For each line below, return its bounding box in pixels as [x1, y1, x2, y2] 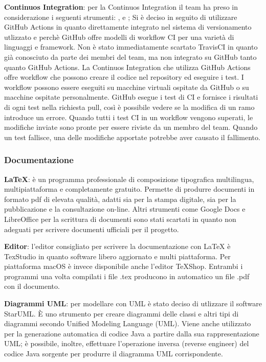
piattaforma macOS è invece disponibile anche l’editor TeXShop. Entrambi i [4, 261, 243, 271]
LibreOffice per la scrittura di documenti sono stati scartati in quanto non [4, 213, 236, 224]
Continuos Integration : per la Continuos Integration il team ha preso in [4, 2, 238, 12]
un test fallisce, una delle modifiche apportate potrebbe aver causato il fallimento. [4, 131, 260, 142]
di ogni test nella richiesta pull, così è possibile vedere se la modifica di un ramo [4, 101, 255, 112]
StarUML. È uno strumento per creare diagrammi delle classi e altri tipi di [4, 308, 239, 319]
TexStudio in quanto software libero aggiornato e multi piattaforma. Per [4, 251, 231, 261]
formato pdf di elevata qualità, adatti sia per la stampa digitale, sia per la [4, 193, 236, 204]
